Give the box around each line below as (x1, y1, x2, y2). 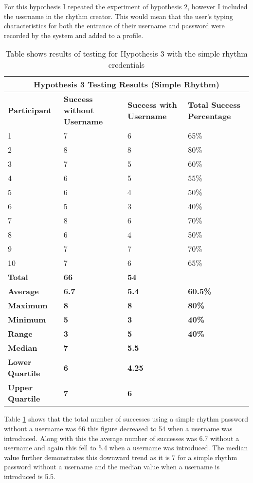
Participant (8, 104, 52, 116)
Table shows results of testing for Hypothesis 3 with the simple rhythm (5, 48, 248, 60)
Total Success (188, 99, 240, 110)
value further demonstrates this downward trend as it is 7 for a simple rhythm (4, 452, 237, 462)
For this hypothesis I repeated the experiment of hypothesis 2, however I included (4, 1, 248, 11)
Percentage (188, 110, 231, 121)
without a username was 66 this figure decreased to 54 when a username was (4, 423, 233, 433)
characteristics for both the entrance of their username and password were (4, 20, 225, 31)
